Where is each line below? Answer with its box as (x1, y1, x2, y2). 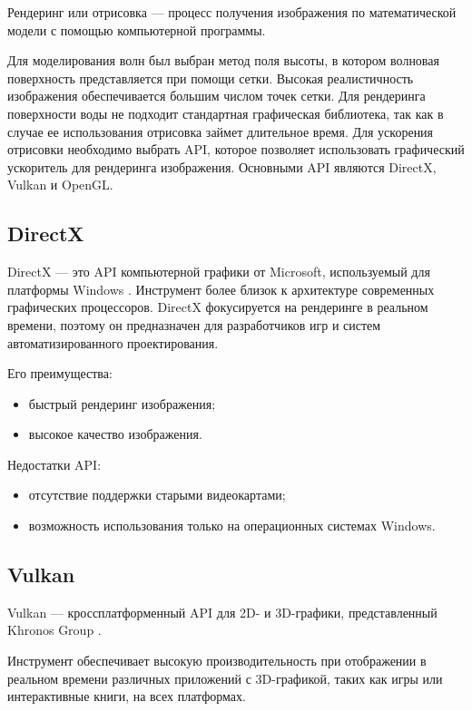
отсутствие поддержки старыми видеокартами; (28, 485, 286, 504)
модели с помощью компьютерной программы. (7, 20, 266, 39)
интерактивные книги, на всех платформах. (7, 687, 246, 706)
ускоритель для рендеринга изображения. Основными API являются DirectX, (7, 157, 437, 176)
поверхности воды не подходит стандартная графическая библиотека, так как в (7, 103, 444, 122)
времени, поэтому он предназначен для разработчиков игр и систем (7, 315, 381, 334)
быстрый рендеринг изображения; (28, 394, 216, 413)
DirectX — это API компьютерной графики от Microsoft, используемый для (7, 262, 430, 281)
